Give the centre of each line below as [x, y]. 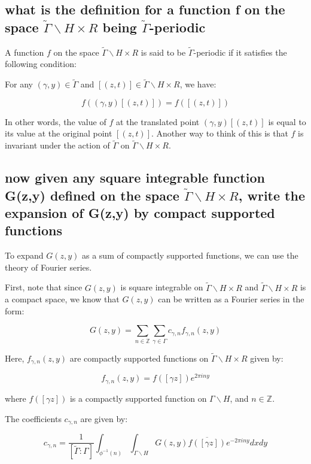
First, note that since [44, 287]
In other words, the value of [56, 121]
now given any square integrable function [135, 178]
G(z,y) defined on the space [92, 195]
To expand [24, 255]
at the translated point [158, 121]
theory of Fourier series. [48, 267]
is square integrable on [162, 287]
